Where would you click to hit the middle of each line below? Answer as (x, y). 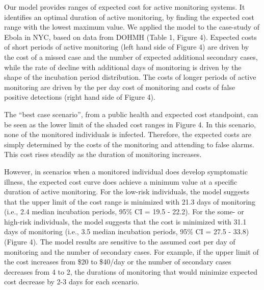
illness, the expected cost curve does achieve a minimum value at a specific (121, 181)
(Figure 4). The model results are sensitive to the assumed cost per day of (120, 242)
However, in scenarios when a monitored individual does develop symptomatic (126, 171)
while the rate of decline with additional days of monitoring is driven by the (123, 67)
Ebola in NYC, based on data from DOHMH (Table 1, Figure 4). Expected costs (130, 37)
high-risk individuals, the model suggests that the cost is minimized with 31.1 (125, 221)
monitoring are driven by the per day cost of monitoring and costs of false (120, 87)
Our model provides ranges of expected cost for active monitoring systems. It (125, 7)
